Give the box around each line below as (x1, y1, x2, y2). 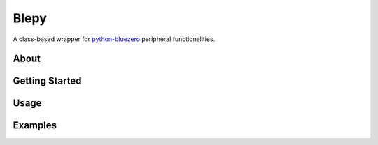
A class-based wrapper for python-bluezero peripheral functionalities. (13, 35, 216, 43)
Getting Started (13, 75, 82, 87)
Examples (13, 119, 57, 132)
